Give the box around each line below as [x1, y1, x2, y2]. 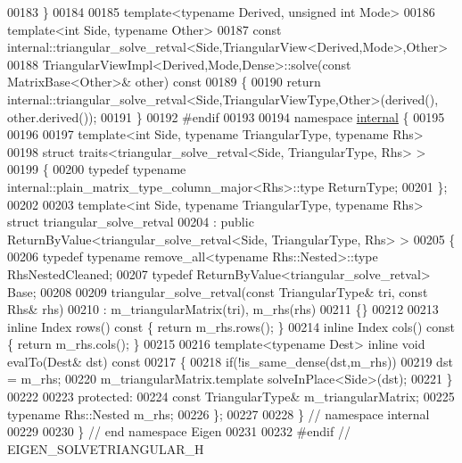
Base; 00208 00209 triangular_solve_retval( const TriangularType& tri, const [7, 282, 428, 301]
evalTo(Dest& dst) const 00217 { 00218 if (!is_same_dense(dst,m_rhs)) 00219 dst [7, 351, 453, 370]
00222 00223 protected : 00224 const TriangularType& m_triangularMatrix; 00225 [7, 387, 455, 406]
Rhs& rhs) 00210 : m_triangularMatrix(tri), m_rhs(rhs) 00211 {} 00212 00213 [7, 300, 439, 318]
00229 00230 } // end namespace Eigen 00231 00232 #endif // [7, 422, 351, 441]
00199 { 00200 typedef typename [7, 160, 186, 178]
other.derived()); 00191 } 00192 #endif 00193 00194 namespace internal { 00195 [7, 107, 445, 126]
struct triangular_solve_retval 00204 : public [7, 212, 254, 231]
